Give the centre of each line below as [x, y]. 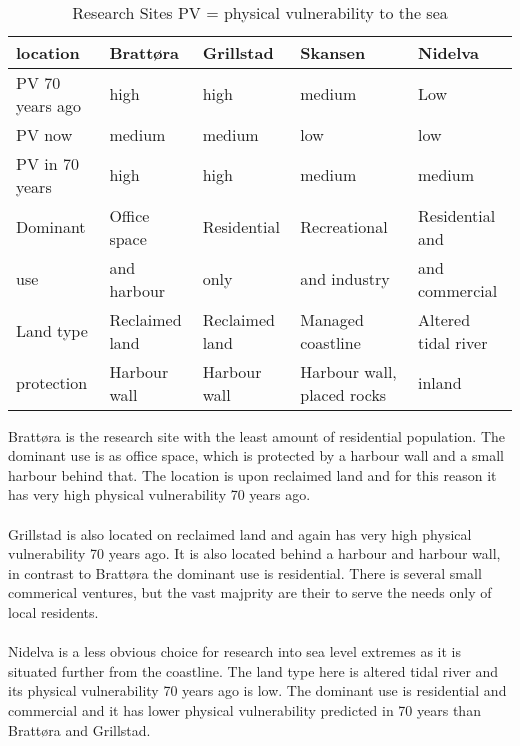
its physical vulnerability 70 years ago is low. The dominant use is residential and [257, 690]
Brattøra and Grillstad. [79, 729]
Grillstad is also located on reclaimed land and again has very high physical [240, 533]
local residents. [53, 611]
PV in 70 [47, 163]
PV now [44, 134]
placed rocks [343, 394]
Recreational [344, 227]
